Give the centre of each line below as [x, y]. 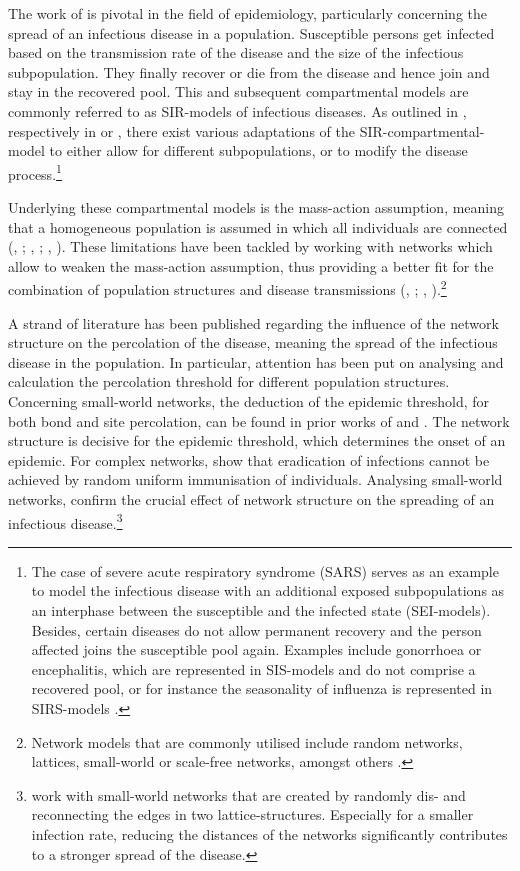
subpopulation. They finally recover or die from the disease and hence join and [249, 71]
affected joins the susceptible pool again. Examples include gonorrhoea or [256, 649]
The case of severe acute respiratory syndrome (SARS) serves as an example [265, 570]
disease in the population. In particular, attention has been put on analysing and [256, 361]
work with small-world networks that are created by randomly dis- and [248, 794]
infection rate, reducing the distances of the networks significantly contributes [269, 833]
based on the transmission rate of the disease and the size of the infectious [236, 52]
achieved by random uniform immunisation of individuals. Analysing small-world [255, 479]
